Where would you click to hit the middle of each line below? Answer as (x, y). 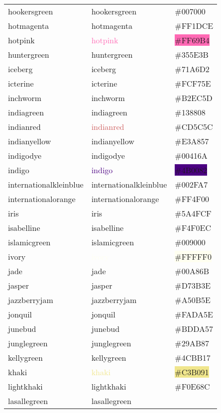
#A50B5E (193, 300)
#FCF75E (193, 83)
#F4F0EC (193, 228)
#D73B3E (193, 285)
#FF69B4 (192, 40)
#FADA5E (194, 314)
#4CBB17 (193, 358)
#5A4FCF (193, 213)
